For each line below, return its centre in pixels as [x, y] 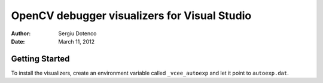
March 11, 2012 [77, 41]
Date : [18, 41]
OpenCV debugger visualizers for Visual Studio [131, 16]
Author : [21, 33]
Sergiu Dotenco [77, 33]
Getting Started [40, 59]
